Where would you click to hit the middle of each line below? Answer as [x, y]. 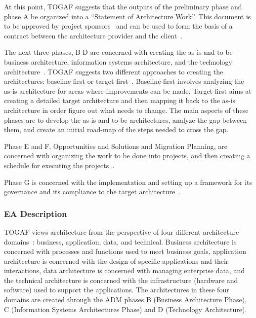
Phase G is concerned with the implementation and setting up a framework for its [128, 182]
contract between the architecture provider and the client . [93, 35]
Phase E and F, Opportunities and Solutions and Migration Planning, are [116, 146]
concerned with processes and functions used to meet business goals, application [125, 251]
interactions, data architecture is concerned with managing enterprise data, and [124, 270]
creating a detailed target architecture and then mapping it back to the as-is [120, 100]
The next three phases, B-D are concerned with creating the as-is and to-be [118, 52]
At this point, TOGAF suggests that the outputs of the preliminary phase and [123, 6]
